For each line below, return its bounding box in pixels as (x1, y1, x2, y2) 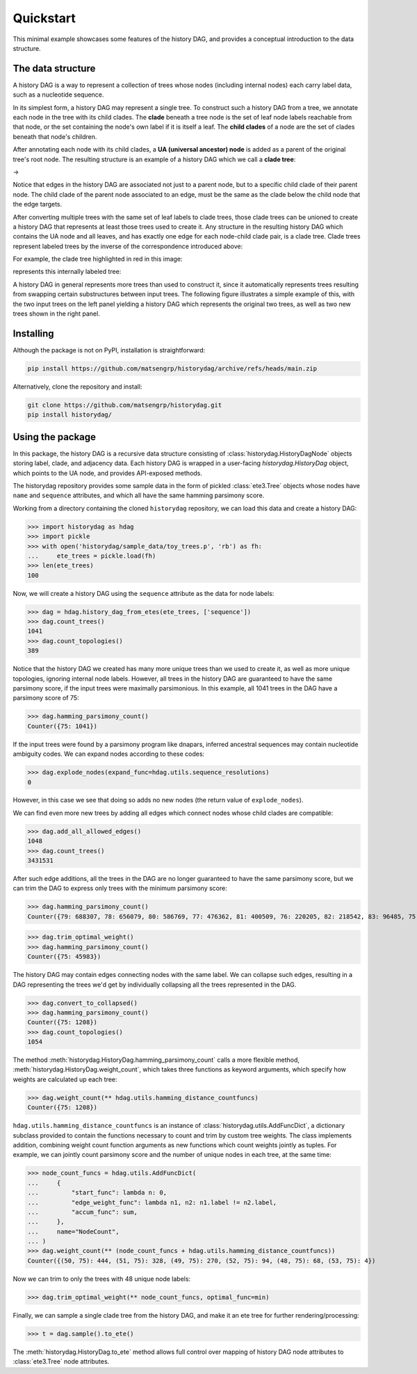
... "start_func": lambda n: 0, (27, 1189, 167, 1197)
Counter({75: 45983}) (27, 953, 101, 961)
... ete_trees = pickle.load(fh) (27, 551, 156, 560)
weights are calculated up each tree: (13, 1075, 117, 1083)
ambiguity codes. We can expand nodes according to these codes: (13, 750, 205, 758)
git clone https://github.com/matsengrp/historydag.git (27, 401, 222, 409)
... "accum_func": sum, (27, 1208, 138, 1216)
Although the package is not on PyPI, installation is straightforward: (13, 346, 206, 354)
